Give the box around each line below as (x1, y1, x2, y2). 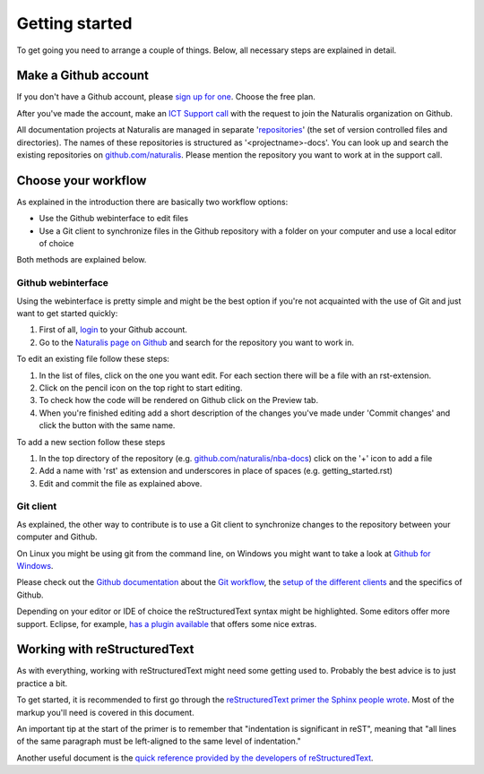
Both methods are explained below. (16, 254, 147, 265)
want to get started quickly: (16, 308, 118, 319)
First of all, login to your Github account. (39, 324, 188, 335)
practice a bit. (16, 677, 68, 689)
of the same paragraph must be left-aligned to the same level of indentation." (16, 735, 302, 747)
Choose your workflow (16, 173, 147, 188)
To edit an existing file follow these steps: (16, 354, 170, 365)
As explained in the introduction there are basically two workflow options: (16, 196, 289, 207)
